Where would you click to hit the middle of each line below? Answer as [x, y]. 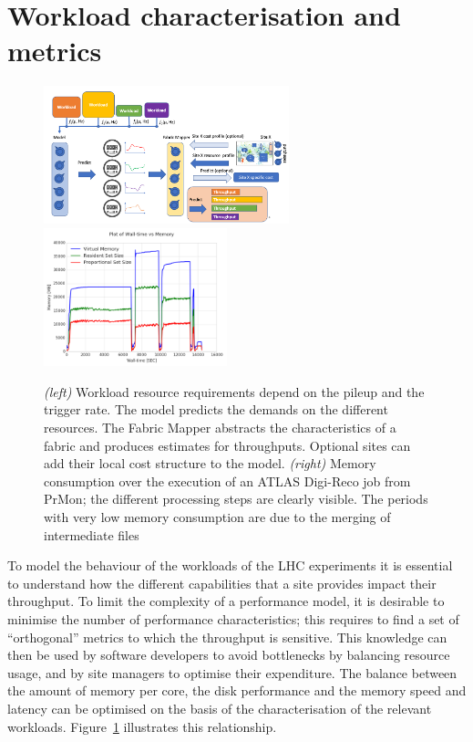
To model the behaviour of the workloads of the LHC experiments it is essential [230, 565]
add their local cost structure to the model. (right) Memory [210, 463]
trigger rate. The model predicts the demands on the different [216, 409]
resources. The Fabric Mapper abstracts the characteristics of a [220, 428]
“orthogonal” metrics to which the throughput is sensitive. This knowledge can [227, 637]
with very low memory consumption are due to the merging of [217, 517]
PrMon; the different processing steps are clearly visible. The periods [236, 499]
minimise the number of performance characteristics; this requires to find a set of [233, 618]
